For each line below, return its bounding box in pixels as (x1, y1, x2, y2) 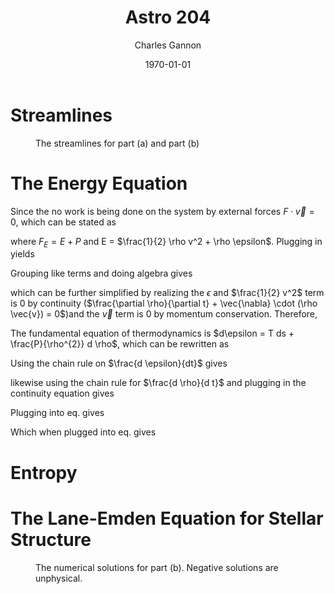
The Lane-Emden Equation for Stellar (10, 507, 324, 530)
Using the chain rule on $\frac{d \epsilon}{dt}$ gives (10, 357, 228, 370)
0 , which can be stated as (10, 216, 117, 228)
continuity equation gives (10, 387, 115, 400)
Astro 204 (124, 6, 212, 29)
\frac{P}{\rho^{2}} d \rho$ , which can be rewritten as (10, 338, 230, 350)
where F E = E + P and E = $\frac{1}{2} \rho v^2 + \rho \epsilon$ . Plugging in (10, 235, 323, 250)
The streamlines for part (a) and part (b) (35, 137, 200, 149)
